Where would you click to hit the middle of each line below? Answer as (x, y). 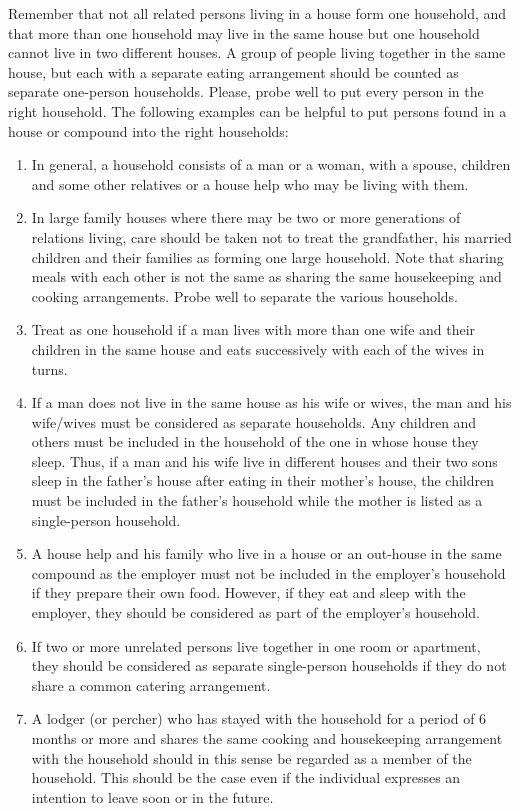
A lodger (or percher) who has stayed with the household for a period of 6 (259, 718)
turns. (49, 368)
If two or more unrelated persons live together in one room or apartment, (256, 645)
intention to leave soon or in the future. (152, 796)
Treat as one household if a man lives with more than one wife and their (253, 329)
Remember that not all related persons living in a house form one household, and (257, 13)
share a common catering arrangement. (151, 684)
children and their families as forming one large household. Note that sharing (267, 256)
